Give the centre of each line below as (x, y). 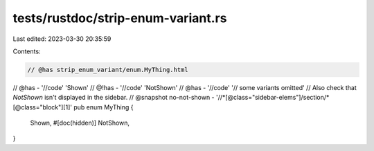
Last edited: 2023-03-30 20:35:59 (62, 39)
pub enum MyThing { (104, 107)
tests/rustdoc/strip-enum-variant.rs (120, 18)
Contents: (27, 51)
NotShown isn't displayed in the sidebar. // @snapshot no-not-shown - (114, 98)
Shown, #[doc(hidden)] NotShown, (80, 123)
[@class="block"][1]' (43, 107)
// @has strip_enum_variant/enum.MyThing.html (108, 70)
